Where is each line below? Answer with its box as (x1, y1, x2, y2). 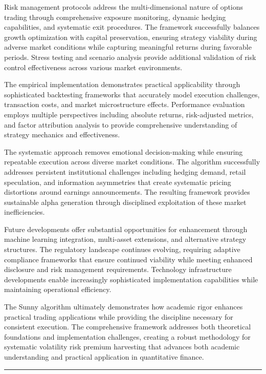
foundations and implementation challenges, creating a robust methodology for (4, 331, 251, 342)
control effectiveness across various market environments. (4, 61, 183, 72)
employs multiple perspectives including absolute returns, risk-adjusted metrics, (4, 109, 254, 119)
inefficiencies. (4, 206, 45, 217)
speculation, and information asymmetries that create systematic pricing (4, 176, 231, 187)
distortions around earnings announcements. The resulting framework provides (4, 186, 250, 197)
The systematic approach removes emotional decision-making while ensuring (4, 146, 243, 157)
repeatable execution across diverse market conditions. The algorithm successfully (4, 156, 260, 167)
